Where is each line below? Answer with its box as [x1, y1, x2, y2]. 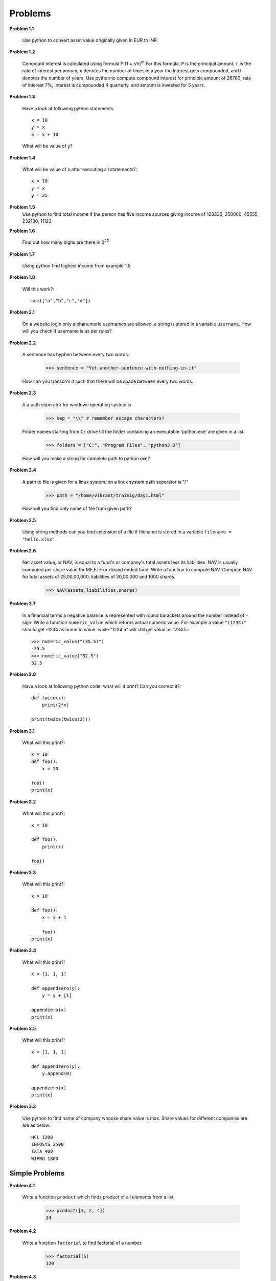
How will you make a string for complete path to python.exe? [22, 455, 150, 461]
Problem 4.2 [9, 1228, 36, 1234]
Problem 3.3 [9, 869, 36, 876]
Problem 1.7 [9, 251, 35, 257]
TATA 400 [31, 1148, 53, 1154]
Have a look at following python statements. [22, 105, 115, 111]
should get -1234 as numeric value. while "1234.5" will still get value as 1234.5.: [22, 627, 190, 633]
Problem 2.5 [9, 517, 36, 523]
